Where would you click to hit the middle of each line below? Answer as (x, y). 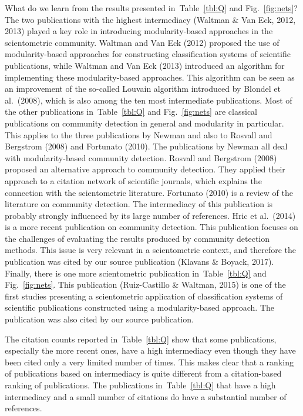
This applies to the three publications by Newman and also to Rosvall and (139, 134)
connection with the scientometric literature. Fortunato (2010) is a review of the (149, 192)
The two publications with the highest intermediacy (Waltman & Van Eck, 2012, (150, 19)
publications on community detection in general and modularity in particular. (144, 123)
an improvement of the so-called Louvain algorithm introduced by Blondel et (143, 89)
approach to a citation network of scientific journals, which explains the (133, 180)
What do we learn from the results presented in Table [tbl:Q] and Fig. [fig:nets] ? (151, 8)
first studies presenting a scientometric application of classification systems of (144, 296)
